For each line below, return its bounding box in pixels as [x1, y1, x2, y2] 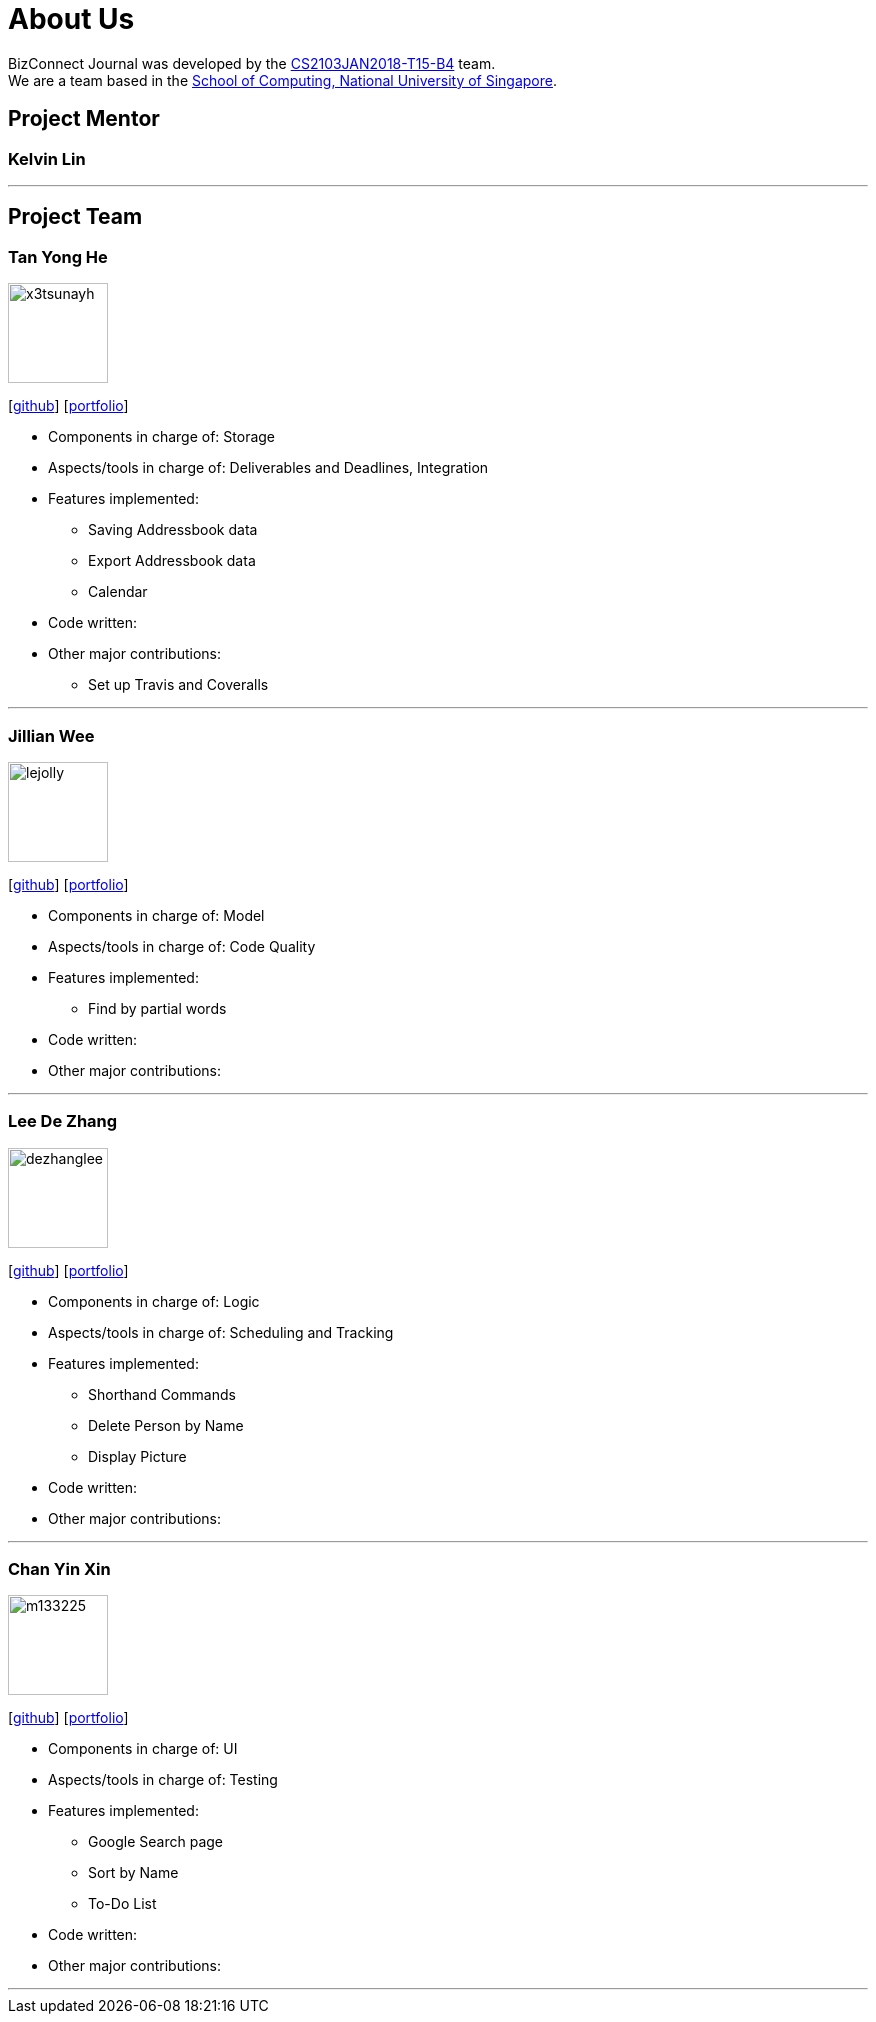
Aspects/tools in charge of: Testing [48, 1771, 278, 1789]
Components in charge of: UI [48, 1740, 238, 1758]
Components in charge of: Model [48, 906, 265, 924]
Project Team [8, 204, 143, 230]
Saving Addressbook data [88, 521, 258, 539]
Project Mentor [8, 106, 160, 132]
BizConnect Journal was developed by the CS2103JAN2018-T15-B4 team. [8, 54, 496, 72]
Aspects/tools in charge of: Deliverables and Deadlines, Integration [48, 459, 489, 477]
